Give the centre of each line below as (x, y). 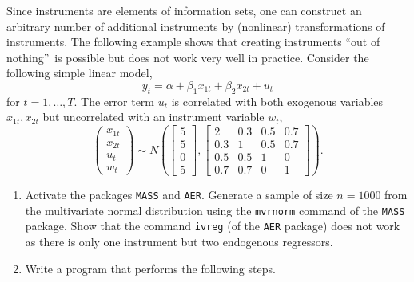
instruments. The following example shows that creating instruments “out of (193, 42)
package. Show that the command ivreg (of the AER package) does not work (213, 226)
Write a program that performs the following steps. (150, 268)
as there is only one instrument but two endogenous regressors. (179, 242)
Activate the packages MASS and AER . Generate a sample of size (179, 195)
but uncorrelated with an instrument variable (153, 117)
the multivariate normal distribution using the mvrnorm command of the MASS (215, 210)
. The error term (114, 101)
